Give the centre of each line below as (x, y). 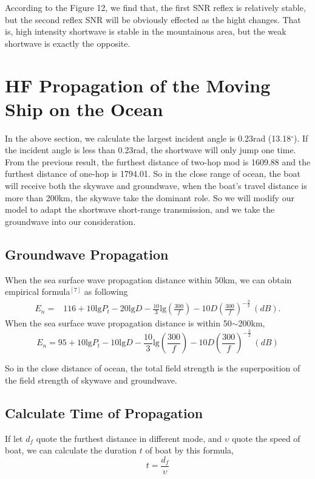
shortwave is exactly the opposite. (68, 43)
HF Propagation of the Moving (138, 85)
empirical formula (38, 291)
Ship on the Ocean (84, 109)
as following (106, 291)
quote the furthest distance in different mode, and (129, 438)
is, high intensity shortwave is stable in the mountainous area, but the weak (146, 31)
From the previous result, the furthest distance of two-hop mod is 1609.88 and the (158, 161)
